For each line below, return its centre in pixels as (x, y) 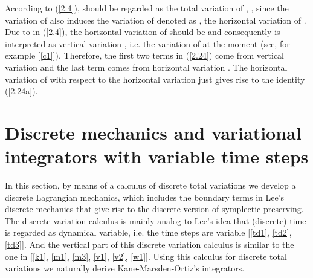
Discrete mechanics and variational (153, 132)
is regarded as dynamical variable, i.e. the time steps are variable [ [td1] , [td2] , (148, 232)
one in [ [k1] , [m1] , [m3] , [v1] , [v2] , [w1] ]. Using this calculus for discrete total (146, 256)
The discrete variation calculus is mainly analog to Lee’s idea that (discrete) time (156, 220)
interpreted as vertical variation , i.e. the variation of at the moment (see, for (147, 43)
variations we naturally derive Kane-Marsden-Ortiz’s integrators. (125, 268)
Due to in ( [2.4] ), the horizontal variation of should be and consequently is (143, 32)
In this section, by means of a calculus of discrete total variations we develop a (150, 185)
